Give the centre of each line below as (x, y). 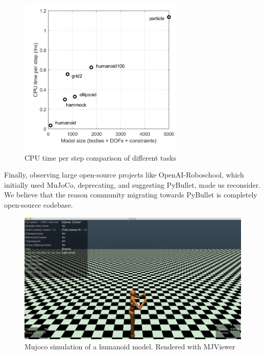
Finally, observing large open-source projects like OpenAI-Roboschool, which (124, 175)
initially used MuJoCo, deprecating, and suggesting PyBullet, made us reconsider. (133, 184)
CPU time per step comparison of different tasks (100, 157)
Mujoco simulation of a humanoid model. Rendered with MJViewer (130, 346)
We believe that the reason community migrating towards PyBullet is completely (131, 195)
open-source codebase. (39, 204)
